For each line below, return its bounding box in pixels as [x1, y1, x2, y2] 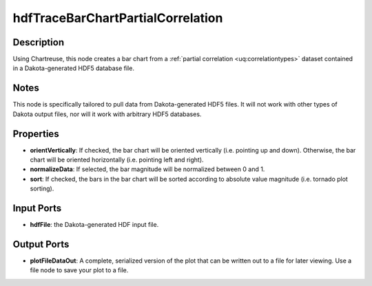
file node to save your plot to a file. [30, 266, 129, 274]
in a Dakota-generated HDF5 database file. [12, 64, 134, 72]
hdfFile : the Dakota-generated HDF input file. [30, 221, 159, 229]
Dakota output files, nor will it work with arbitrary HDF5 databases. [12, 110, 202, 118]
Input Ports [12, 203, 62, 214]
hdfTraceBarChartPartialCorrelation [12, 10, 223, 25]
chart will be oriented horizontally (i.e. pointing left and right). [30, 155, 204, 164]
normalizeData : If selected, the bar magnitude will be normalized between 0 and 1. [30, 165, 265, 173]
